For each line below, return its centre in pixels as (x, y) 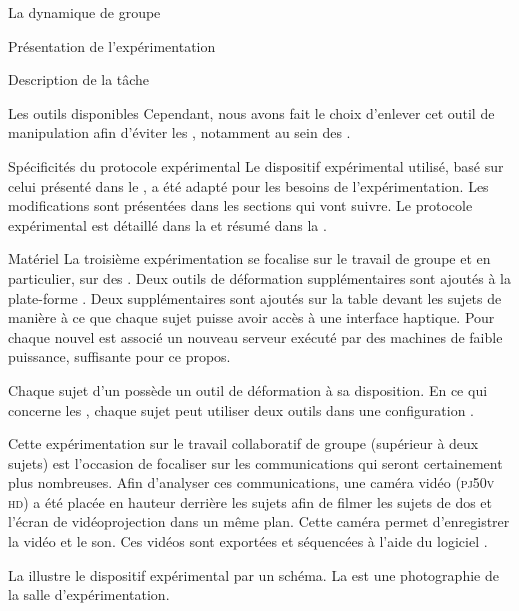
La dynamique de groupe (84, 12)
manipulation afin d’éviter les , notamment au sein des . (179, 132)
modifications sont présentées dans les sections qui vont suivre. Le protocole (240, 205)
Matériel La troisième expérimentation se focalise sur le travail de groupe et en (249, 258)
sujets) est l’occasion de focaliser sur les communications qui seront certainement (255, 462)
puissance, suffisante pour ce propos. (119, 356)
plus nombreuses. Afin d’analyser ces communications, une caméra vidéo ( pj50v (251, 482)
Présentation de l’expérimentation (112, 45)
